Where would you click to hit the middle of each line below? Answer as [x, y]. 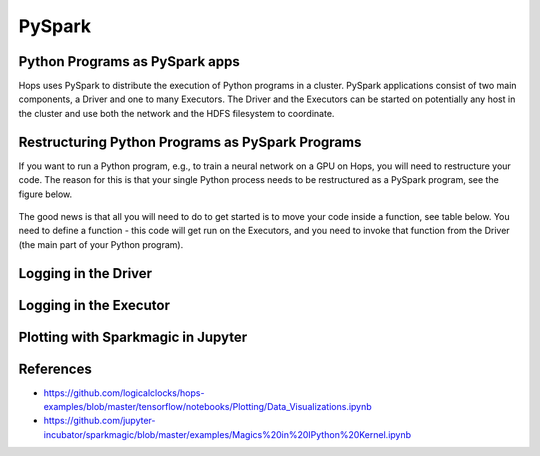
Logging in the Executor [94, 305]
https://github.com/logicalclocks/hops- [124, 392]
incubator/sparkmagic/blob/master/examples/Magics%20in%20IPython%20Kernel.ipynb [227, 434]
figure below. [45, 194]
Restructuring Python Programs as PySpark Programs [190, 141]
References [55, 368]
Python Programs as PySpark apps [129, 61]
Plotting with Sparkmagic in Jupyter [133, 336]
